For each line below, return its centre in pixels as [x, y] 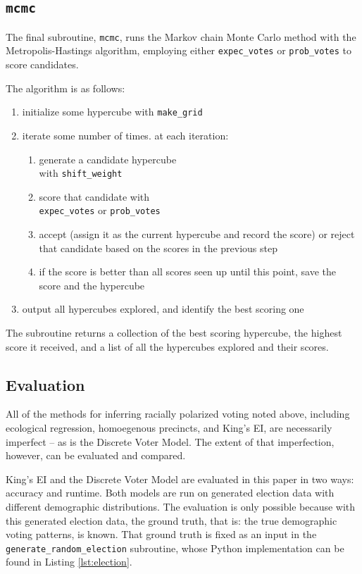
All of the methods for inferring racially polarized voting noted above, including [178, 414]
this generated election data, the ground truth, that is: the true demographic [171, 520]
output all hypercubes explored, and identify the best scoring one [163, 309]
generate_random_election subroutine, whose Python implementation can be [175, 548]
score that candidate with [94, 196]
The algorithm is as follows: [65, 88]
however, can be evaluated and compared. [96, 455]
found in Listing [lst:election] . [69, 562]
